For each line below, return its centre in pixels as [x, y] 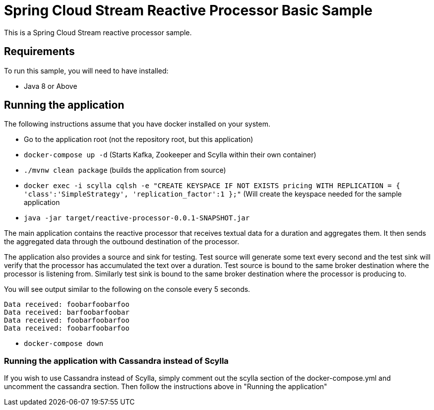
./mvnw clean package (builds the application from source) [125, 170]
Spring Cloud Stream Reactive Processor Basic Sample [188, 10]
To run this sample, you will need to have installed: [86, 70]
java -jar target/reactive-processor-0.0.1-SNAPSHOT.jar [137, 218]
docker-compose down [64, 344]
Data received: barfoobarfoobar [67, 312]
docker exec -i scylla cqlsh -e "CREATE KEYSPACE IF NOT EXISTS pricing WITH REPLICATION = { [212, 186]
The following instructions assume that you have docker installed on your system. [137, 124]
